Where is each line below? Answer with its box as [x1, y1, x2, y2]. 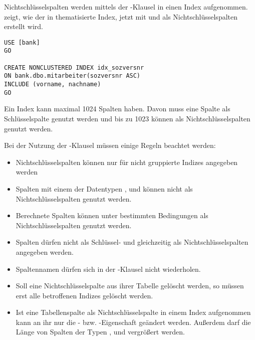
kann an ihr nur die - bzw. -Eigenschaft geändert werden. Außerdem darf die [16, 316, 251, 327]
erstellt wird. [4, 21, 43, 32]
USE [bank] [4, 39, 40, 46]
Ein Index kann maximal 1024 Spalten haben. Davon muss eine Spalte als [4, 103, 230, 114]
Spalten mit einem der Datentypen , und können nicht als [16, 183, 193, 194]
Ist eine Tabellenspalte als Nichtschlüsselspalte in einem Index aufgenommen [16, 307, 251, 317]
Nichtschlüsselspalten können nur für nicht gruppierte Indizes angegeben [16, 156, 238, 167]
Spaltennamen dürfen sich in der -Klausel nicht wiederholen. [16, 263, 201, 274]
